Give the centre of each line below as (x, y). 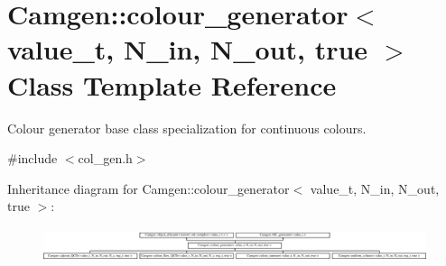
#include (33, 158)
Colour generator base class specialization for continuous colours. (187, 128)
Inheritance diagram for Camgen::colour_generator (149, 188)
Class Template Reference (172, 84)
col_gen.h (105, 158)
